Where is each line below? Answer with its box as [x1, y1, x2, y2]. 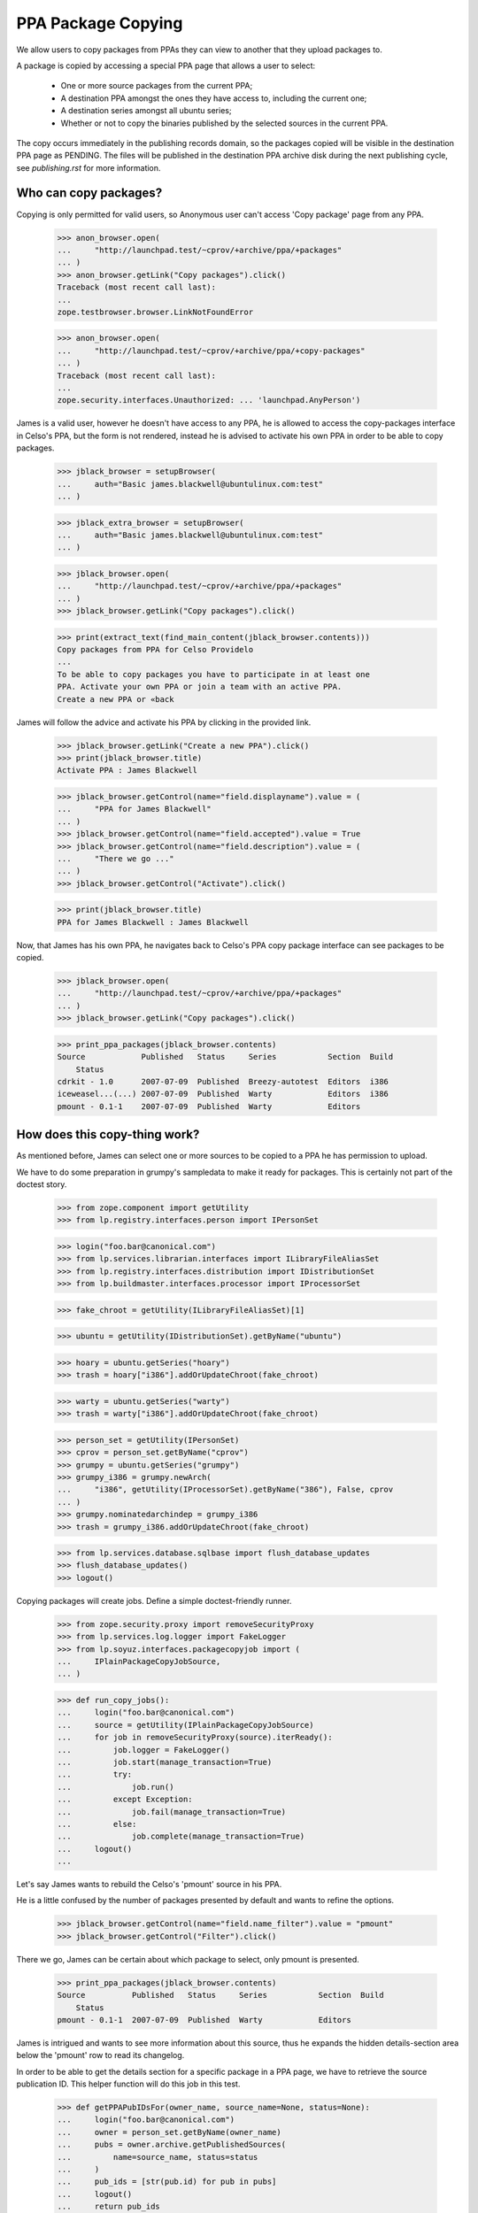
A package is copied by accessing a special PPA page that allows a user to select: [16, 60, 316, 71]
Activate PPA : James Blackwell [57, 766, 198, 775]
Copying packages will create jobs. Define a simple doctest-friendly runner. [16, 1595, 292, 1606]
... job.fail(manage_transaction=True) [57, 1807, 287, 1816]
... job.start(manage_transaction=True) [57, 1757, 273, 1767]
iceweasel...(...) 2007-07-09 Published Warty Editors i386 [57, 1089, 389, 1099]
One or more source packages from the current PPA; [60, 81, 253, 91]
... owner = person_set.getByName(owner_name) [57, 2127, 282, 2137]
